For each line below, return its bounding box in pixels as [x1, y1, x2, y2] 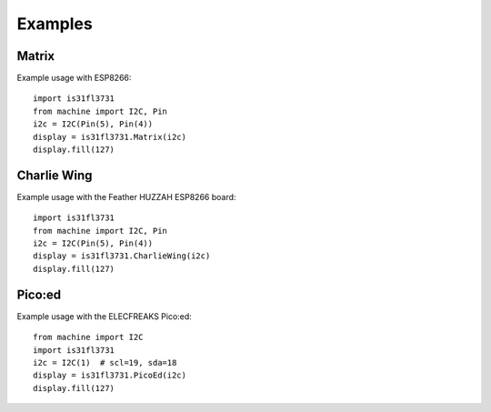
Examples [16, 14, 93, 34]
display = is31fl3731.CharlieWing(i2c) [33, 251, 211, 261]
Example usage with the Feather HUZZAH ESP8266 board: [16, 191, 236, 202]
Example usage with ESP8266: [16, 73, 132, 84]
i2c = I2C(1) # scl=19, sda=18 [33, 357, 177, 367]
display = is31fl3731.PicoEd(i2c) [33, 370, 186, 381]
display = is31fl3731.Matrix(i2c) [33, 132, 186, 142]
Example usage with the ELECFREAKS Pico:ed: [16, 310, 193, 322]
